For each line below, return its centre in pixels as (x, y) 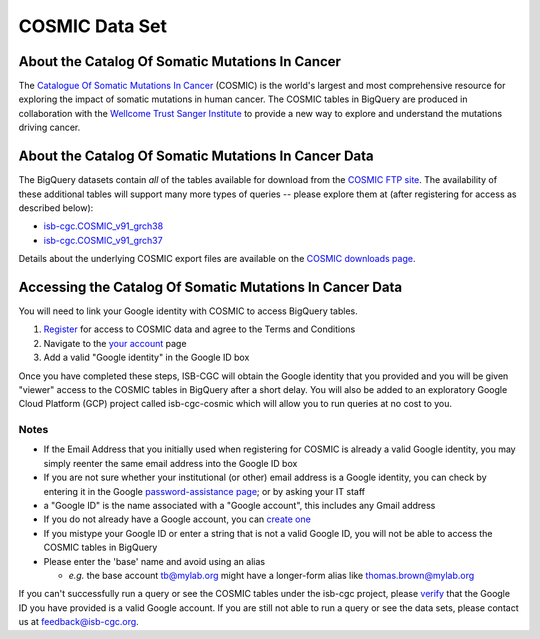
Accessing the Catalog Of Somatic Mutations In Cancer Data (210, 286)
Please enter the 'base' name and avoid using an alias (154, 561)
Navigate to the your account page (115, 343)
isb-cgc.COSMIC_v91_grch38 (103, 226)
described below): (56, 207)
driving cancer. (49, 127)
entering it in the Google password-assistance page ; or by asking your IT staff (204, 491)
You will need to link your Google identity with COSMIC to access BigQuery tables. (188, 311)
